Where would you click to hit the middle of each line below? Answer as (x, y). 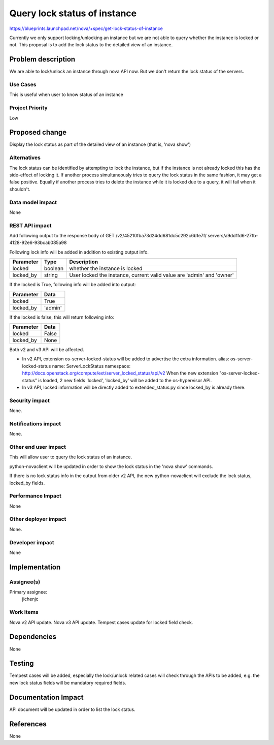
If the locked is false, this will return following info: (62, 317)
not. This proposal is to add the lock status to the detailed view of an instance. (91, 45)
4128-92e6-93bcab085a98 (38, 243)
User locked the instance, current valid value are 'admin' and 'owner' (152, 275)
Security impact (30, 400)
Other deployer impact (38, 519)
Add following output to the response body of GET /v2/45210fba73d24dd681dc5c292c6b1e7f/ (108, 236)
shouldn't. (20, 189)
